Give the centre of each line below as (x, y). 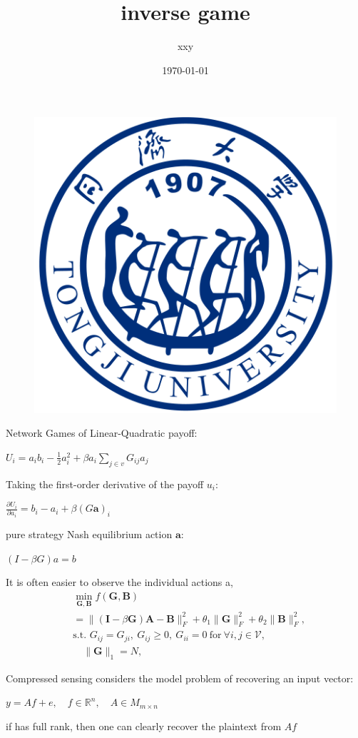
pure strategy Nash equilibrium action (89, 534)
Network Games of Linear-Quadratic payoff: (102, 433)
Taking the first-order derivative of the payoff (105, 484)
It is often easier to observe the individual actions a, (119, 582)
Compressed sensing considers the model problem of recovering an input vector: (180, 678)
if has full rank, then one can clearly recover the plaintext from (144, 726)
